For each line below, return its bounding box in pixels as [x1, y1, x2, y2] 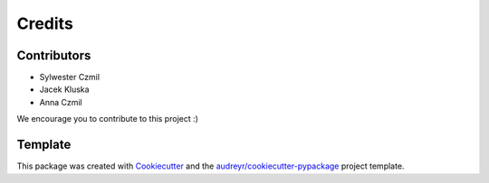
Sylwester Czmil [39, 72, 100, 83]
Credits [16, 14, 74, 33]
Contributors [16, 48, 91, 63]
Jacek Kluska [39, 84, 90, 95]
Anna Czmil [39, 96, 83, 107]
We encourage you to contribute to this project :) [16, 114, 199, 124]
